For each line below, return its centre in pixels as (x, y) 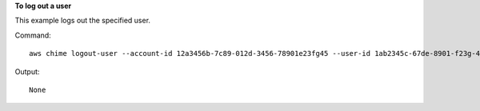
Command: (33, 35)
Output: (27, 71)
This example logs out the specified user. (83, 21)
